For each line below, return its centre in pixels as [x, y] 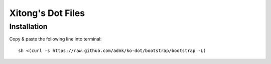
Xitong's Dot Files [47, 13]
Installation [28, 26]
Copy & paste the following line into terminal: [55, 39]
